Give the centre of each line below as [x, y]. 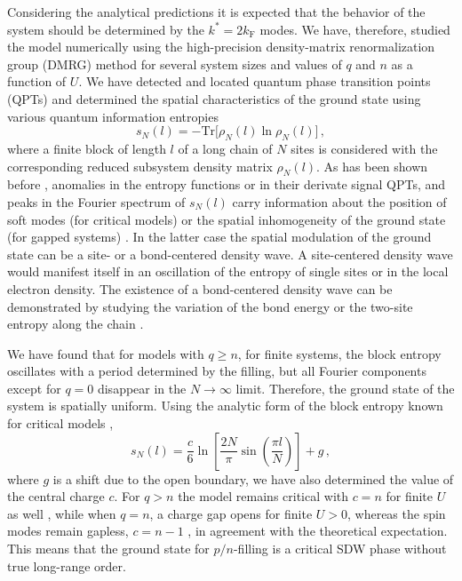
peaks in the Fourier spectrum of [96, 201]
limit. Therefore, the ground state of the [345, 388]
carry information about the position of [339, 201]
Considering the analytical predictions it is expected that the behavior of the [216, 12]
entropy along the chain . [76, 324]
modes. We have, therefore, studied [355, 29]
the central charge [56, 496]
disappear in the [142, 388]
